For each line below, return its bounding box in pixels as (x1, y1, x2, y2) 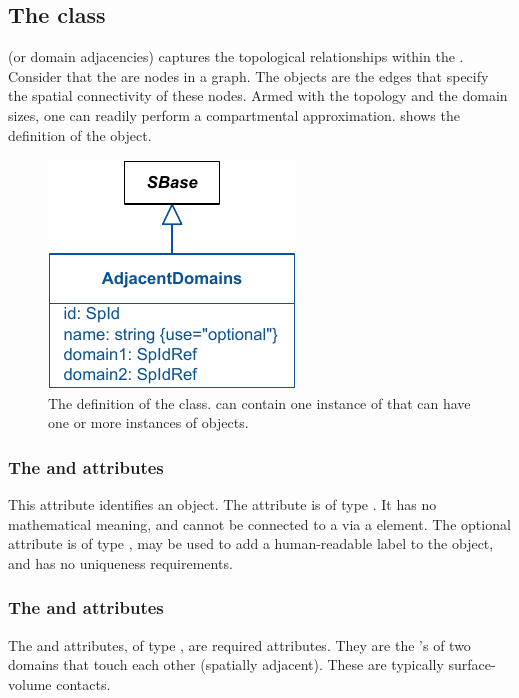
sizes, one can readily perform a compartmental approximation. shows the (8, 104, 460, 125)
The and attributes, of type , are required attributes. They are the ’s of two (8, 634, 471, 655)
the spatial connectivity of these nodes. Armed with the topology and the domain (8, 85, 508, 106)
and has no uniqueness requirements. (8, 552, 233, 573)
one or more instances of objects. (48, 412, 249, 433)
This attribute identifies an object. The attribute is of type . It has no (8, 494, 437, 515)
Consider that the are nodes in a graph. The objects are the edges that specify (8, 65, 489, 86)
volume (8, 673, 52, 694)
